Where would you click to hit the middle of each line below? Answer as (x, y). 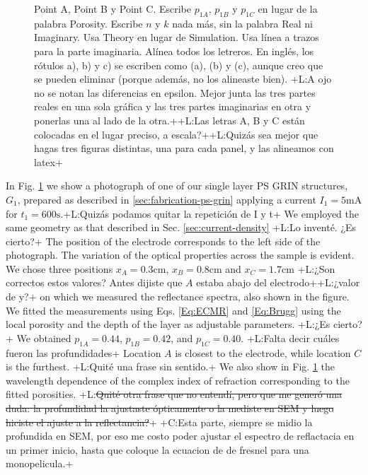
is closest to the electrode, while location (263, 352)
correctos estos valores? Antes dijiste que (94, 282)
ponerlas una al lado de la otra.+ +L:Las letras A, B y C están (169, 120)
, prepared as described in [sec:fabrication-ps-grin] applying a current (167, 199)
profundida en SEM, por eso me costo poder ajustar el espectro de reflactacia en (180, 436)
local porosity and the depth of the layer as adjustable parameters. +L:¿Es (168, 324)
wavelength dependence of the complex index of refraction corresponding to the (178, 380)
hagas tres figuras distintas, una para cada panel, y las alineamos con (184, 148)
